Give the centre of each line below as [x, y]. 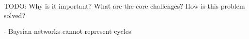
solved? [15, 15]
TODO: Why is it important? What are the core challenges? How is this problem [124, 6]
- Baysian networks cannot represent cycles [68, 31]
